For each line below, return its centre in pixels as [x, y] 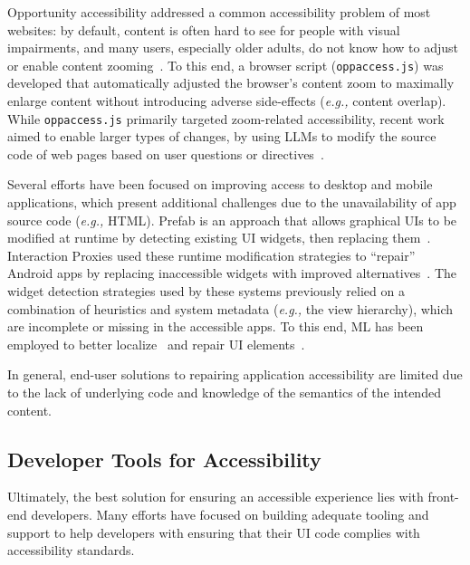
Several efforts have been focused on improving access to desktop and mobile [220, 184]
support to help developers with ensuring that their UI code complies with [214, 532]
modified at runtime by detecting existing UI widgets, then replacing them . [219, 238]
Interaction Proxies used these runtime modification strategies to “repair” [211, 255]
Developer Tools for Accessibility [164, 459]
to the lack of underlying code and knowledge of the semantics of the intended [224, 392]
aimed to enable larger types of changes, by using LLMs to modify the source [222, 136]
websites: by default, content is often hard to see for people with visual [204, 29]
